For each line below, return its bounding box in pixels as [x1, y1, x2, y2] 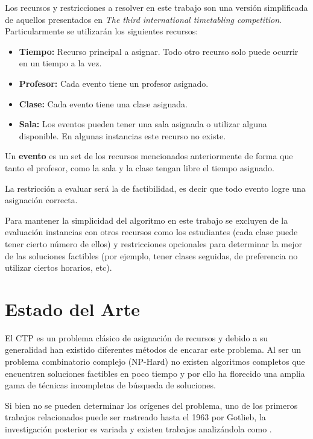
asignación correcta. [5, 194, 78, 206]
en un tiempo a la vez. [19, 57, 102, 69]
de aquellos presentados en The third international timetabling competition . [5, 13, 282, 25]
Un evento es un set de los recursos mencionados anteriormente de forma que [5, 150, 293, 162]
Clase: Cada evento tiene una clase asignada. [19, 97, 188, 110]
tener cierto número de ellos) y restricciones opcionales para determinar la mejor [5, 237, 302, 250]
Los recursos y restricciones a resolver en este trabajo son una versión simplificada [5, 1, 308, 13]
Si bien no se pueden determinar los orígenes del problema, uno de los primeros [5, 399, 298, 411]
